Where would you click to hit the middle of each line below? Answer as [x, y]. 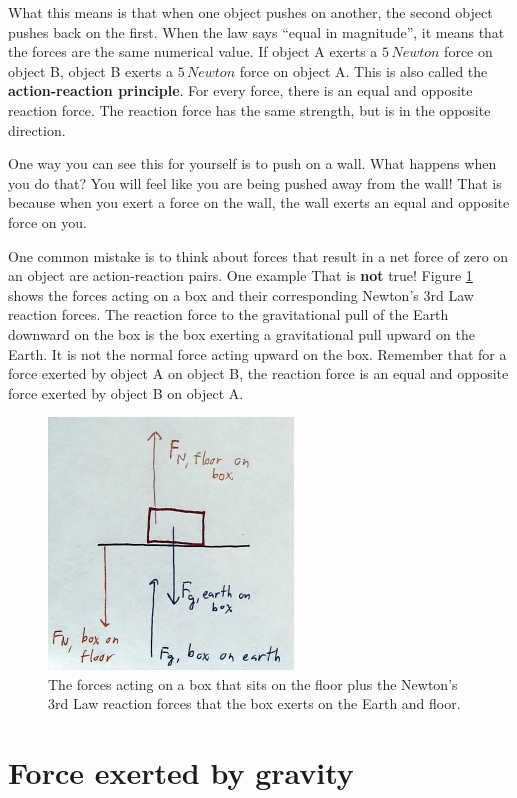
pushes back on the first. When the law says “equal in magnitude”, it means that [256, 31]
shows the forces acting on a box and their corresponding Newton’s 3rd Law [241, 294]
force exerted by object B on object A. [126, 392]
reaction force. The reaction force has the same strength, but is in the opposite [249, 109]
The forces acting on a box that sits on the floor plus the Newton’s [253, 683]
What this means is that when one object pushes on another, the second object [250, 12]
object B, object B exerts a [90, 70]
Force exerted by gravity [181, 772]
